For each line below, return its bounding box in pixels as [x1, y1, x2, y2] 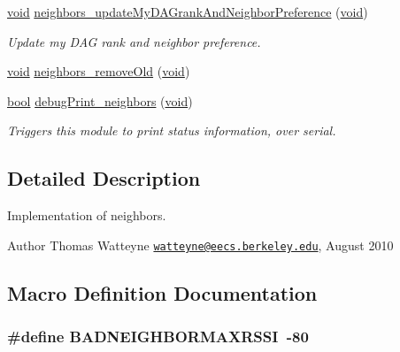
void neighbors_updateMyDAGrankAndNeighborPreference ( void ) [7, 3, 368, 20]
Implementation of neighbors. [7, 206, 166, 225]
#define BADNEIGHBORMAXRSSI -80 [7, 325, 309, 348]
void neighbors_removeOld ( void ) [7, 62, 190, 80]
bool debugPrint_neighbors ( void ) [7, 91, 193, 110]
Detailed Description [7, 165, 201, 192]
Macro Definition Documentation [7, 279, 318, 306]
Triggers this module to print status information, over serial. [7, 121, 336, 140]
